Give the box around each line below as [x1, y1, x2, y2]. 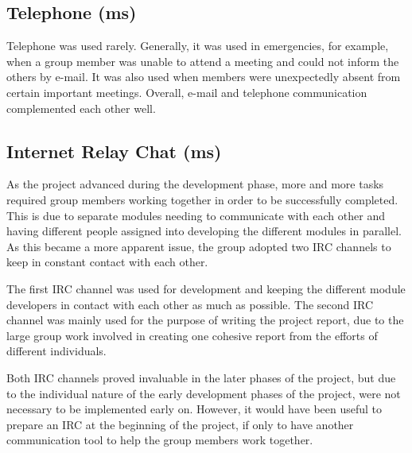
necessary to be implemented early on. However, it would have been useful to [6, 401, 383, 417]
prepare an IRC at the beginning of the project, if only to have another [6, 416, 354, 432]
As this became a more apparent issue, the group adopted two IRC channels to [6, 238, 391, 254]
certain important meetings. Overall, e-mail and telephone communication [6, 83, 367, 100]
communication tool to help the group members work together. [6, 432, 313, 448]
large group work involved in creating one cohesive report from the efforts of [6, 327, 378, 343]
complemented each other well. [6, 99, 156, 116]
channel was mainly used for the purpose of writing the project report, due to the [6, 312, 404, 328]
